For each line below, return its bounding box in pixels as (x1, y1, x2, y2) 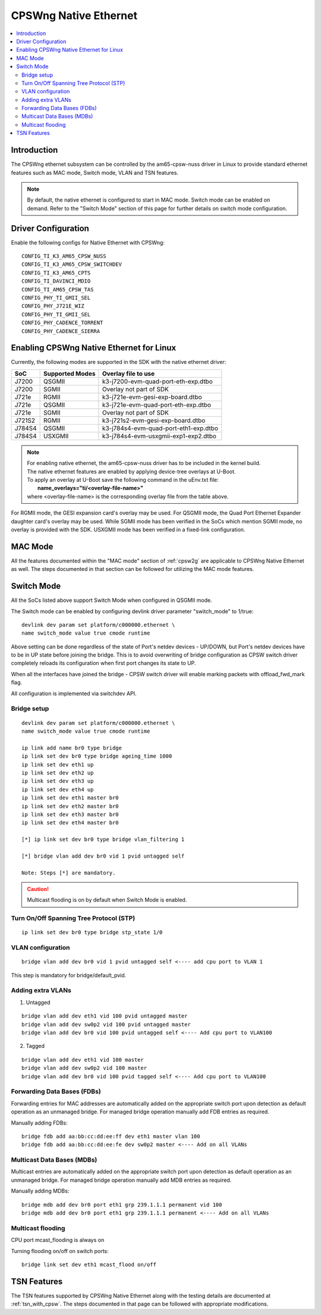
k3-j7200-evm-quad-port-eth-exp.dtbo (102, 377, 213, 385)
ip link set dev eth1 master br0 (21, 795, 119, 801)
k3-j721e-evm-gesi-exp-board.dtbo (102, 393, 202, 401)
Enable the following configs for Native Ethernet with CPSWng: (11, 238, 165, 246)
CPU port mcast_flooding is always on (11, 1236, 105, 1244)
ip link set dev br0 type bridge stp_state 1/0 (21, 929, 163, 936)
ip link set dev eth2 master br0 (21, 803, 119, 809)
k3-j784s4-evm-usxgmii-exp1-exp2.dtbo (102, 432, 217, 440)
